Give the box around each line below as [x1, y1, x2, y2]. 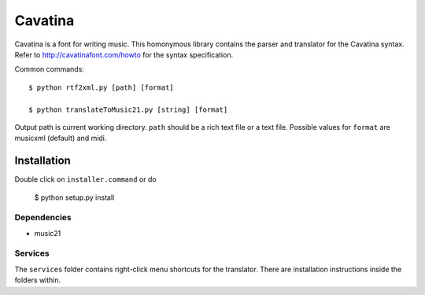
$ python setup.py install [34, 193, 115, 202]
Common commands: [14, 65, 84, 74]
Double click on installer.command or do [14, 175, 157, 184]
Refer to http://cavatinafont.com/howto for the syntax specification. [14, 50, 234, 59]
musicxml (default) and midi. [14, 134, 107, 143]
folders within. [14, 275, 61, 285]
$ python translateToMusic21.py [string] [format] [28, 105, 228, 114]
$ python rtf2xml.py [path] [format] [28, 83, 175, 92]
